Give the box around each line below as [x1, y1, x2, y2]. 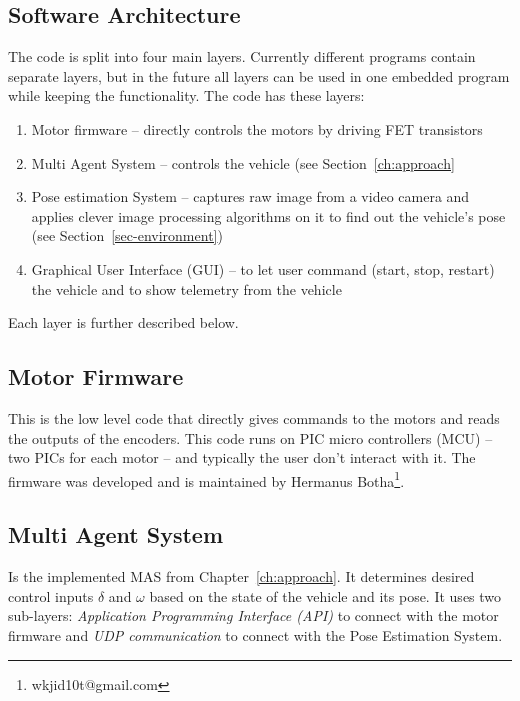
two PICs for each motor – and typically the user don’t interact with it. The [8, 447, 476, 468]
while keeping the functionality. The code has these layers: [8, 85, 365, 106]
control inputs [8, 585, 94, 606]
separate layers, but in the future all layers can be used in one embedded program [8, 65, 510, 86]
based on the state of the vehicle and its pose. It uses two [149, 585, 502, 606]
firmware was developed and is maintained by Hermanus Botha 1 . [8, 467, 405, 491]
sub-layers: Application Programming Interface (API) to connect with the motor [8, 605, 499, 626]
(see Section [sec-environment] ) [31, 225, 223, 246]
